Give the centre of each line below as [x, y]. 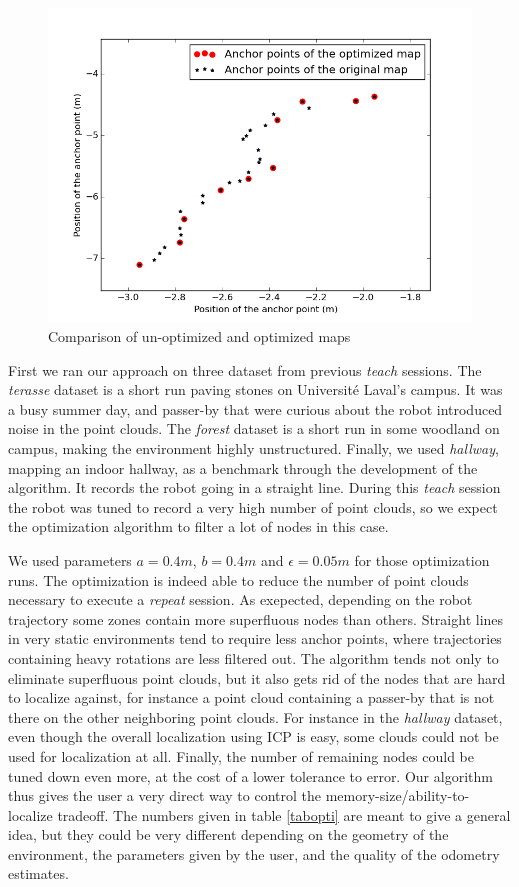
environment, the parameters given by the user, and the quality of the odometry [254, 853]
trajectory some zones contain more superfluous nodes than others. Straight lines [256, 618]
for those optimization [422, 559]
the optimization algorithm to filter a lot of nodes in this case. [198, 526]
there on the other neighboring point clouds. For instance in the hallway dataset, [255, 716]
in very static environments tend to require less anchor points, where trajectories [255, 638]
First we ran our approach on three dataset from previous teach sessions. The [245, 369]
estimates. [38, 873]
